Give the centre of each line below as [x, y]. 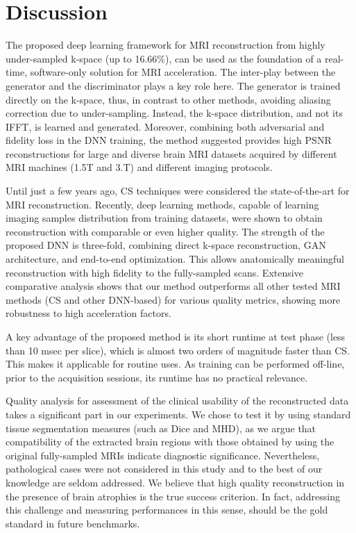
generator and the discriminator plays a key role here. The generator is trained [173, 85]
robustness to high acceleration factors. [88, 313]
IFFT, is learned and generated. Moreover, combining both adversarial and [165, 126]
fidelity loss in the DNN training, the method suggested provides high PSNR [169, 140]
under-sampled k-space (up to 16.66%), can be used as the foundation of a [164, 58]
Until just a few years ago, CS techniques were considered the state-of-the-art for [178, 191]
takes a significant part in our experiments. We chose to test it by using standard [178, 414]
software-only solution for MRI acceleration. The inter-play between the [183, 72]
